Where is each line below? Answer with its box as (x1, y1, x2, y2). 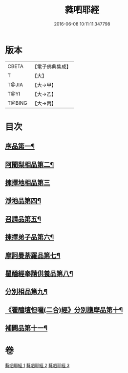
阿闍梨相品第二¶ (5, 160, 54, 169)
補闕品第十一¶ (5, 324, 48, 332)
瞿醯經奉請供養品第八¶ (5, 270, 73, 278)
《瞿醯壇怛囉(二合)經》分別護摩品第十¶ (5, 305, 123, 314)
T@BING (7, 99, 28, 106)
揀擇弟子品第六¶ (5, 233, 54, 241)
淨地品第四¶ (5, 197, 42, 205)
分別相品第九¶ (5, 287, 48, 296)
